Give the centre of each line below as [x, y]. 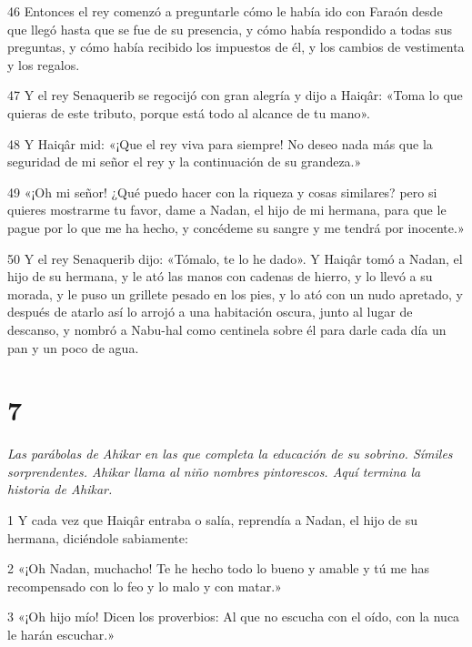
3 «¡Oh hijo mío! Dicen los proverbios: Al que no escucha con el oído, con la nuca [234, 617]
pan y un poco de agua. [73, 347]
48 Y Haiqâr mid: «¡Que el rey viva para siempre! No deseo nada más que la [220, 143]
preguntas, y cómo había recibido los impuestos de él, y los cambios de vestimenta [236, 47]
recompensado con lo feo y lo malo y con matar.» [145, 586]
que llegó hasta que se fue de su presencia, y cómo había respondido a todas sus [230, 29]
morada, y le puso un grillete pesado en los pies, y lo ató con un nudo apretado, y [235, 293]
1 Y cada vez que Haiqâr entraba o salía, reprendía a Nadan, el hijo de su [213, 520]
